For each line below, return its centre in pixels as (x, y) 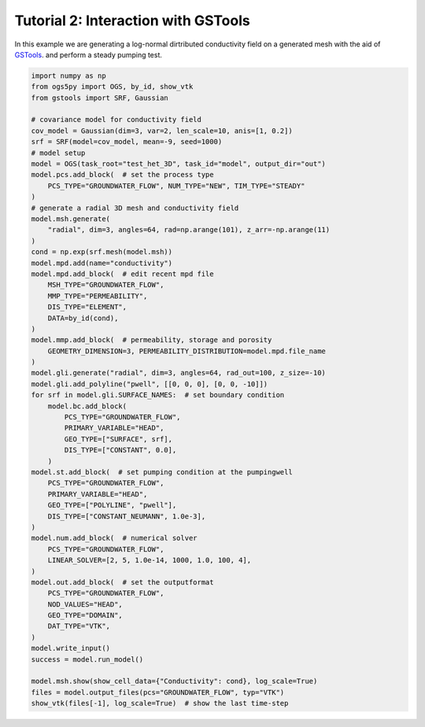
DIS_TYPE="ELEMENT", (87, 307)
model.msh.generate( (70, 219)
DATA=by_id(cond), (83, 318)
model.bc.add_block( (87, 406)
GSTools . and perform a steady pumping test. (89, 54)
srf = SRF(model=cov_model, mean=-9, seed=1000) (127, 142)
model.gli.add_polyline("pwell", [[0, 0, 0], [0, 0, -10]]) (150, 384)
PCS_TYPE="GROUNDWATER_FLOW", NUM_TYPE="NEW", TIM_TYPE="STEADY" (176, 186)
